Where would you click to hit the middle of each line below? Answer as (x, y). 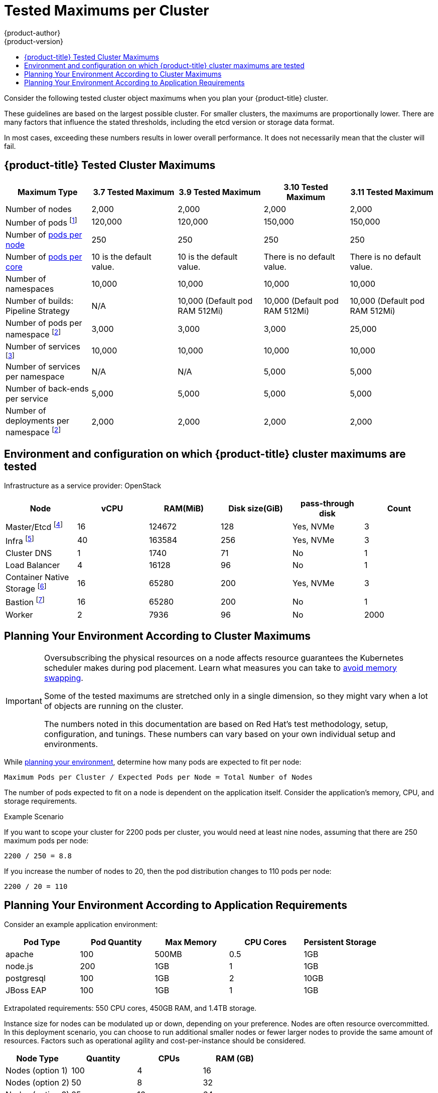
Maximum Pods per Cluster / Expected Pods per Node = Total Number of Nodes (159, 777)
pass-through (327, 504)
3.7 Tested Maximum (134, 192)
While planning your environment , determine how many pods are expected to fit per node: (153, 762)
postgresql (26, 978)
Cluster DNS (29, 553)
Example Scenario (34, 816)
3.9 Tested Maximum (220, 192)
